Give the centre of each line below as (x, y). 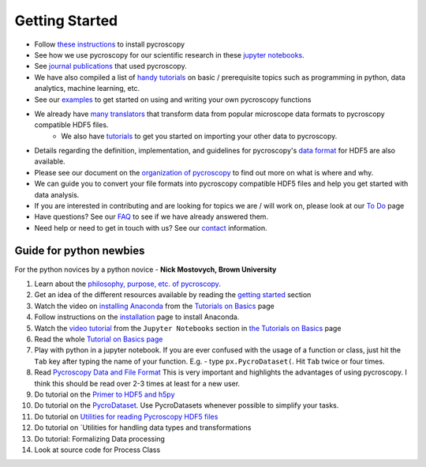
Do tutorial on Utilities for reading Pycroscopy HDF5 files (126, 416)
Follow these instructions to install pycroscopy (110, 44)
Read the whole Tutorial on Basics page (99, 339)
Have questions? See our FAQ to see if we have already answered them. (151, 217)
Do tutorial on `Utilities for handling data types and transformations (143, 427)
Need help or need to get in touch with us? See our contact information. (151, 228)
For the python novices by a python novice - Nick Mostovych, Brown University (146, 269)
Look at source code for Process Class (97, 450)
